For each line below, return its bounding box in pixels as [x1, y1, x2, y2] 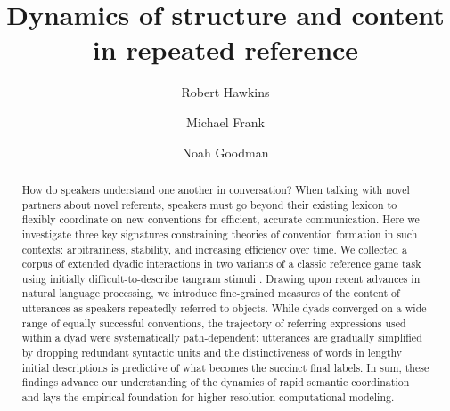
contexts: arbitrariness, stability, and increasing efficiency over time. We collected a [21, 241, 407, 256]
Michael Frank [186, 112, 265, 131]
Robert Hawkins [181, 83, 270, 101]
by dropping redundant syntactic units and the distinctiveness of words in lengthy [21, 345, 403, 360]
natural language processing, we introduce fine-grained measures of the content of [21, 286, 400, 301]
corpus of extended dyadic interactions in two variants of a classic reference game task [21, 256, 421, 271]
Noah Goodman [182, 142, 269, 161]
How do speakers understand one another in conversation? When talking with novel [21, 181, 410, 197]
